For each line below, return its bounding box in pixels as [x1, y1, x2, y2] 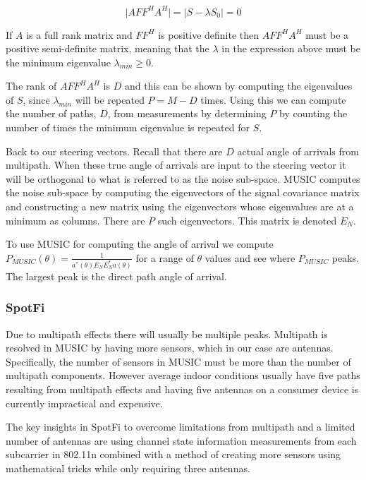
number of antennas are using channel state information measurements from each [6, 433, 357, 448]
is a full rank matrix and [26, 27, 133, 42]
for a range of [135, 250, 194, 265]
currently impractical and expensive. [6, 395, 163, 410]
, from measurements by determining [107, 106, 267, 121]
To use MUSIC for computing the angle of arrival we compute [6, 236, 274, 251]
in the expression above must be [221, 41, 360, 56]
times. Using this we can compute [200, 92, 346, 107]
